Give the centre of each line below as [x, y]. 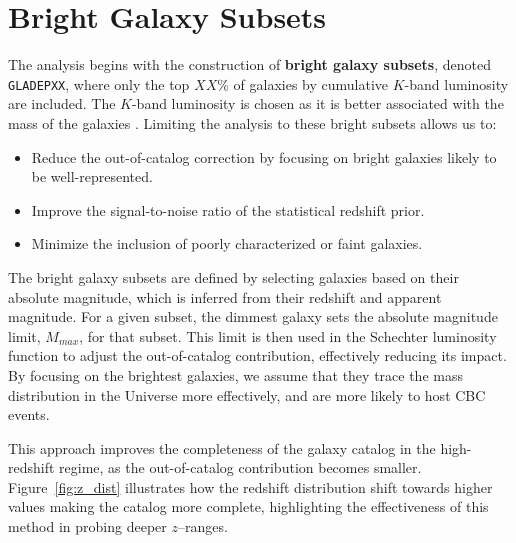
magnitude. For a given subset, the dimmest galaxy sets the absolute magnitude [253, 316]
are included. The [62, 103]
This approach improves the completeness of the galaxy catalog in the [222, 447]
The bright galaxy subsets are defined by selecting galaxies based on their [233, 276]
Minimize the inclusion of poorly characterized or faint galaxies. [227, 243]
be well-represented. [92, 176]
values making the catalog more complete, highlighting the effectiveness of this [248, 506]
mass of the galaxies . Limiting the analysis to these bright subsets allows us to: [252, 122]
